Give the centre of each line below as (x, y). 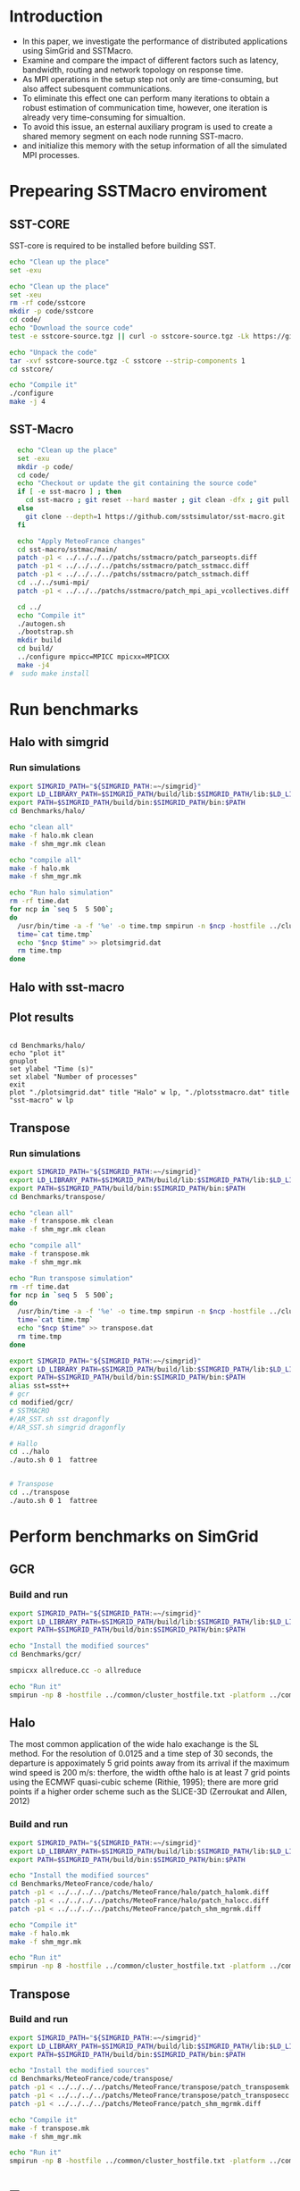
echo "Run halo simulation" (62, 893)
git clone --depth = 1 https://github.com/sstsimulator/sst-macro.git (155, 516)
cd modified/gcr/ (42, 1403)
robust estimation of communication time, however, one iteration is (145, 107)
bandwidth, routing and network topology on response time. (133, 70)
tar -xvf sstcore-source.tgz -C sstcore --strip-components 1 (127, 361)
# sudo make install (50, 673)
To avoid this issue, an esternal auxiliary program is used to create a (147, 126)
